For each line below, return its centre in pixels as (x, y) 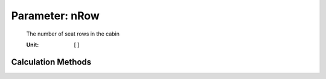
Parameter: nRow (55, 16)
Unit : (33, 45)
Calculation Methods (51, 62)
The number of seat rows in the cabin (73, 34)
